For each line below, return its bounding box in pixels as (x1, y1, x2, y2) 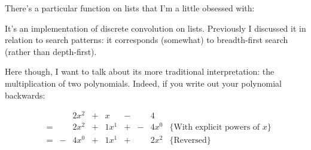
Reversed (173, 136, 207, 145)
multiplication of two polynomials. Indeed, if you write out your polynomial (5, 76, 282, 89)
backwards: (5, 88, 45, 101)
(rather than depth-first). (5, 45, 97, 57)
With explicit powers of (173, 123, 260, 132)
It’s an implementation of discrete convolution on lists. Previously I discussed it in (5, 22, 306, 34)
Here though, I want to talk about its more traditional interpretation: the (5, 65, 275, 78)
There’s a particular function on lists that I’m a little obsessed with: (5, 2, 255, 14)
